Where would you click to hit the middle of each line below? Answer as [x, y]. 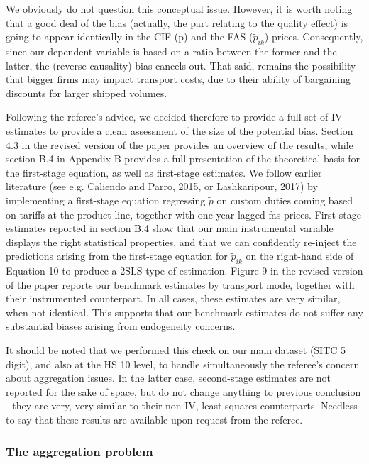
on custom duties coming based [285, 200]
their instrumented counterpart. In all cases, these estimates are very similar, [173, 298]
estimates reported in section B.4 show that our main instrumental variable [170, 228]
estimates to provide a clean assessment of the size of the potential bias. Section [180, 130]
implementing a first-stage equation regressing [106, 200]
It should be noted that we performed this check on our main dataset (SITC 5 [176, 350]
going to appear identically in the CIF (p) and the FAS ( [130, 37]
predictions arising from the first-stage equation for [117, 256]
